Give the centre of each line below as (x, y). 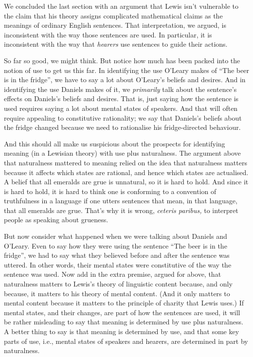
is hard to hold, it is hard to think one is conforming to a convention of (110, 191)
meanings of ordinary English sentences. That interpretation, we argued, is (115, 25)
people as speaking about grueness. (56, 220)
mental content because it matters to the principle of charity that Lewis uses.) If (124, 303)
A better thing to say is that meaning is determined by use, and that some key (122, 331)
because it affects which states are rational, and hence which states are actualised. (126, 172)
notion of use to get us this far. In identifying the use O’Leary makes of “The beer (126, 70)
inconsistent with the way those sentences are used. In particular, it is (108, 34)
